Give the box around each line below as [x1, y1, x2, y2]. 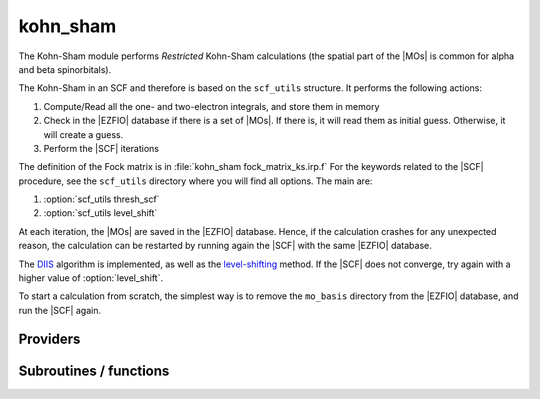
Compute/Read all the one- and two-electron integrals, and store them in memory [43, 100, 380, 112]
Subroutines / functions [18, 362, 170, 379]
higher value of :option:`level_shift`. [18, 272, 164, 284]
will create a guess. [43, 128, 124, 140]
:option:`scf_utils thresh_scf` [43, 193, 160, 205]
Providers [18, 330, 81, 347]
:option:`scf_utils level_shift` [43, 207, 158, 219]
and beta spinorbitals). [18, 63, 112, 75]
